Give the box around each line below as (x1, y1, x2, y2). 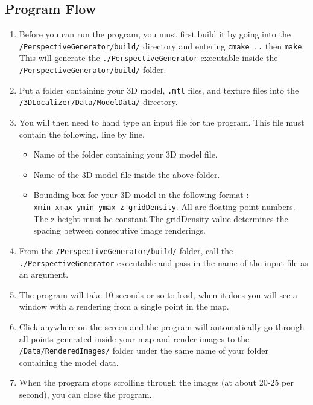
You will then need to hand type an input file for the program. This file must (19, 116, 305, 129)
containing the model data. (19, 356, 119, 368)
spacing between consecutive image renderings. (33, 224, 206, 237)
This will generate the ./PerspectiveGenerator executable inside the (19, 51, 278, 64)
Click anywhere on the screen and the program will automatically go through (19, 320, 305, 333)
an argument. (19, 268, 69, 281)
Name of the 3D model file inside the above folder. (33, 168, 220, 180)
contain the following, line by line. (19, 127, 145, 140)
